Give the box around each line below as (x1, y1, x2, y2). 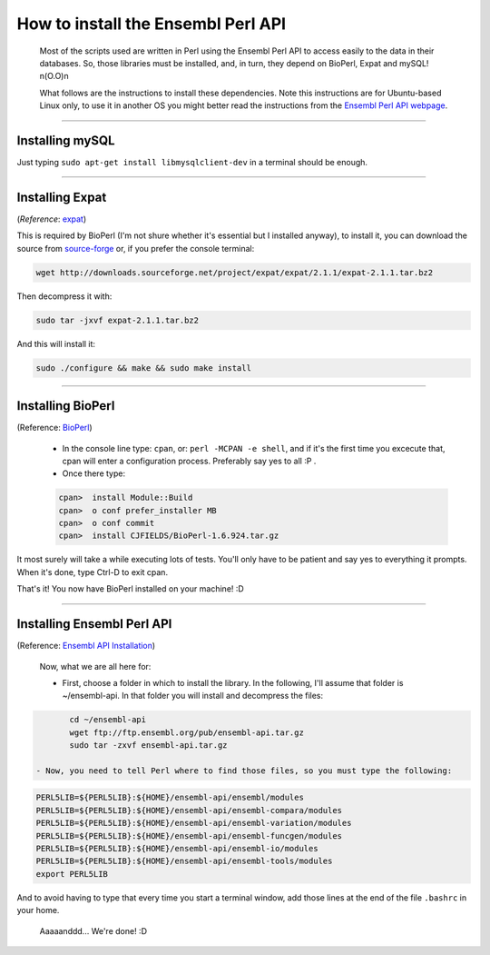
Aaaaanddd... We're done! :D (39, 925, 148, 936)
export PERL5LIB (35, 869, 109, 879)
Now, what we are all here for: (39, 661, 152, 671)
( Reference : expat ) (16, 214, 87, 224)
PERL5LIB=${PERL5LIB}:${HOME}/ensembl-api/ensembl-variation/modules (35, 818, 352, 829)
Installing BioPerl (16, 398, 115, 413)
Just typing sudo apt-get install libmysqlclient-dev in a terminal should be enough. (16, 157, 367, 168)
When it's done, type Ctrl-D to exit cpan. (16, 566, 168, 577)
